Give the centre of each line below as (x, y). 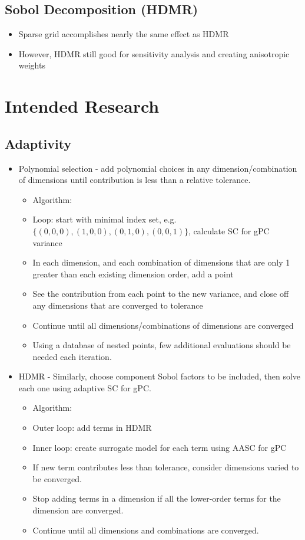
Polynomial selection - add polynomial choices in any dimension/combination (158, 168)
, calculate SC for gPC (229, 230)
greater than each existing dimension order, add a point (133, 274)
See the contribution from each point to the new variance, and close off (161, 294)
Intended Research (82, 106)
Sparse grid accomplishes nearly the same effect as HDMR (124, 34)
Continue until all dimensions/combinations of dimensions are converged (163, 325)
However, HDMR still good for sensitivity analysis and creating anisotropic (154, 53)
